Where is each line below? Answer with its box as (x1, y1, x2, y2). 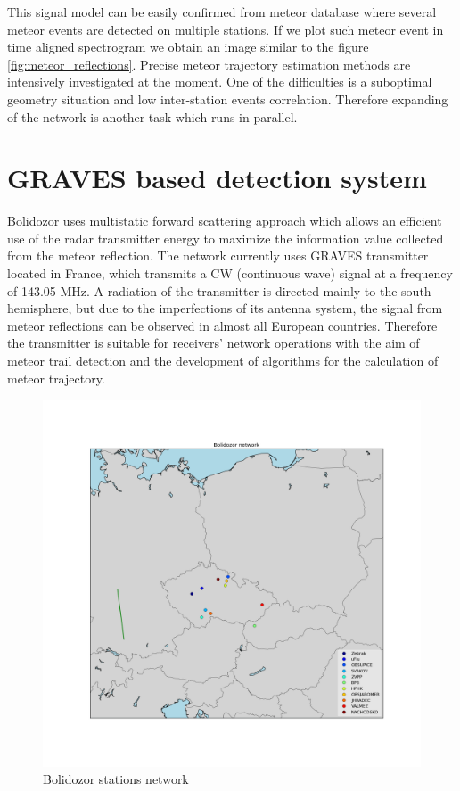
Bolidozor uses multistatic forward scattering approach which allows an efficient (7, 211, 442, 230)
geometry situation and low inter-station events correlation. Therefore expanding (7, 89, 448, 108)
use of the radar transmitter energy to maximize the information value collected (7, 228, 444, 247)
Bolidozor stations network (43, 770, 189, 788)
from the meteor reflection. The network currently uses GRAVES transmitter (7, 246, 429, 265)
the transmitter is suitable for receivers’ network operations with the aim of (7, 334, 420, 352)
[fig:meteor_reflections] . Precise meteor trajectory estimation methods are (7, 54, 411, 73)
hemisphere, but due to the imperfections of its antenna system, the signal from (7, 299, 443, 317)
